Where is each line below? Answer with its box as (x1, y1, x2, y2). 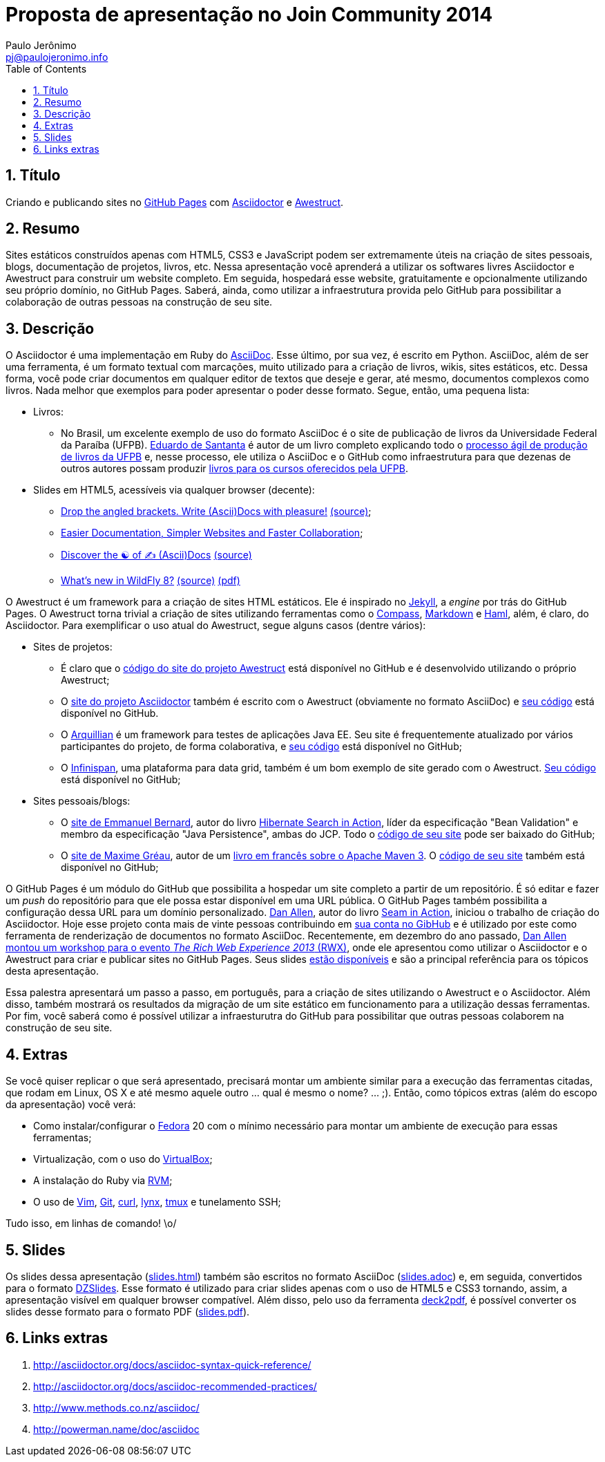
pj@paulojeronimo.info (6, 50, 108, 63)
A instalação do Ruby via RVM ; (33, 1174, 173, 1187)
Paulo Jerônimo (6, 39, 77, 51)
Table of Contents (6, 62, 87, 75)
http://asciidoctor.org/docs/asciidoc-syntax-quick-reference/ (33, 1358, 311, 1371)
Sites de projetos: (33, 641, 113, 653)
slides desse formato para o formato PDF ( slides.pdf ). (6, 1305, 250, 1318)
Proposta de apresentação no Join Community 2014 (6, 3, 493, 26)
